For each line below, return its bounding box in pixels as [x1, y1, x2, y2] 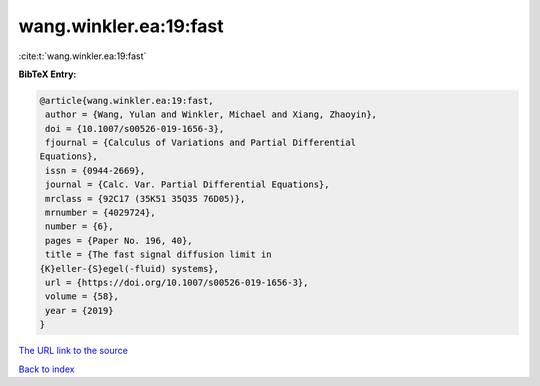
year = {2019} [45, 305, 114, 316]
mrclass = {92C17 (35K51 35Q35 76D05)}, [45, 193, 246, 204]
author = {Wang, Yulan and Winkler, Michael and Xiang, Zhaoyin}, [45, 109, 378, 120]
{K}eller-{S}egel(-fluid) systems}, [39, 263, 220, 274]
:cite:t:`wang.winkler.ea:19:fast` [18, 50, 147, 62]
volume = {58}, [45, 291, 120, 302]
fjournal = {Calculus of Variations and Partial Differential [45, 137, 357, 149]
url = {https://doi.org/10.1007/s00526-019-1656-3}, [45, 277, 309, 288]
